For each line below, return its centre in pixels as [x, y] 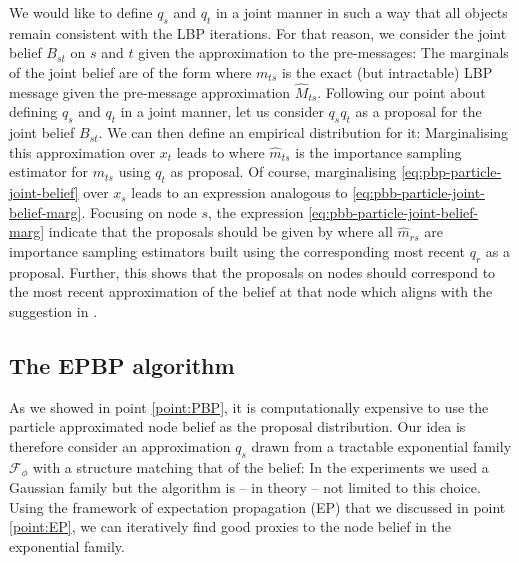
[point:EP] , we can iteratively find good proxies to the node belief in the [230, 526]
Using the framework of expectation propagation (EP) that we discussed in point [257, 506]
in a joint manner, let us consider [222, 111]
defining [33, 111]
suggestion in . [53, 310]
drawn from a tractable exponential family [381, 445]
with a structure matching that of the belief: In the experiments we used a [260, 466]
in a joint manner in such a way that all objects [361, 12]
